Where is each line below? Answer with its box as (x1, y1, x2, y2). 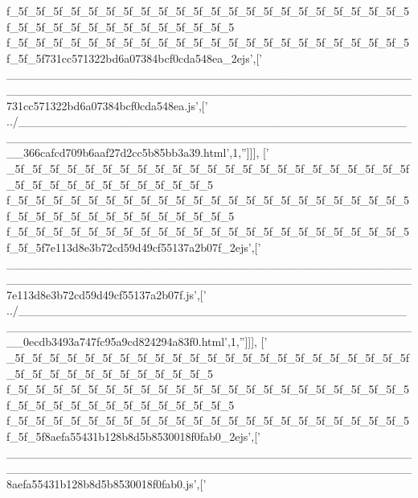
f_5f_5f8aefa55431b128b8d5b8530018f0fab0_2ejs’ (6, 428, 252, 445)
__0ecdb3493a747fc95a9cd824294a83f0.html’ (6, 333, 227, 350)
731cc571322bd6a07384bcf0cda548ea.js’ (6, 97, 199, 113)
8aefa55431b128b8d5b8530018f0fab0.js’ (6, 475, 197, 492)
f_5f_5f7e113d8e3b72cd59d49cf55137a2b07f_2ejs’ (6, 238, 252, 255)
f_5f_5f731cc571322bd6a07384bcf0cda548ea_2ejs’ (6, 49, 253, 66)
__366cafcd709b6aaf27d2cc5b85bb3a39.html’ (6, 144, 230, 161)
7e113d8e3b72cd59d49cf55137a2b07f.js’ (6, 286, 197, 303)
